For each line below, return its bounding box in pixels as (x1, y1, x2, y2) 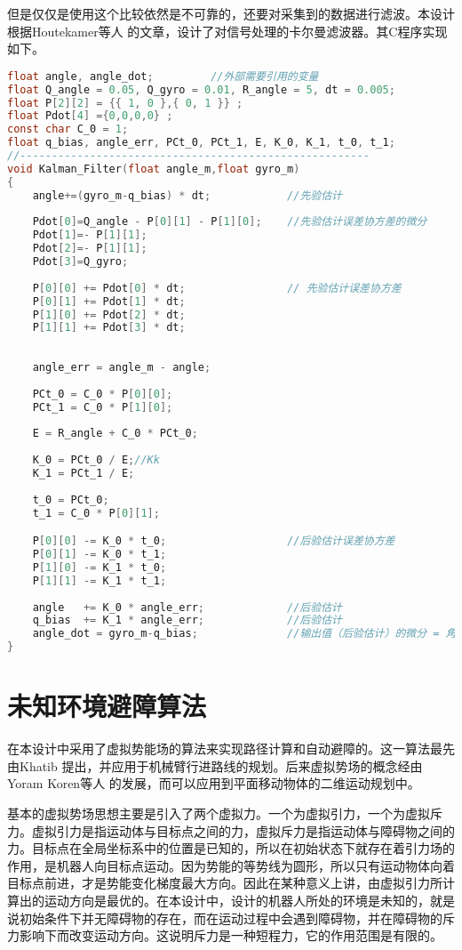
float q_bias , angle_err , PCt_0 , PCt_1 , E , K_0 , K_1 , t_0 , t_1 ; (7, 136, 395, 149)
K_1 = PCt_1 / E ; (32, 467, 135, 480)
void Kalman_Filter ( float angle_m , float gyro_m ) (7, 162, 300, 175)
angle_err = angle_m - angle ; (32, 361, 211, 374)
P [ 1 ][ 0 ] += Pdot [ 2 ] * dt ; (32, 308, 186, 321)
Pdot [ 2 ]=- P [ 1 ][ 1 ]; (32, 242, 147, 255)
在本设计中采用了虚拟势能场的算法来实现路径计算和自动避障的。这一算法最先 (7, 739, 455, 758)
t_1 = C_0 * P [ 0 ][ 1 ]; (32, 506, 160, 519)
